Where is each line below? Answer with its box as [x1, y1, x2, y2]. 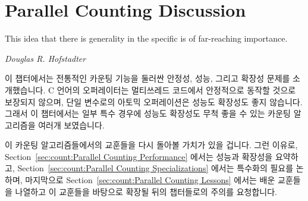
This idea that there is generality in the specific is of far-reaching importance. [5, 32, 288, 45]
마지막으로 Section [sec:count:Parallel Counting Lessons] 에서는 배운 [25, 174, 275, 186]
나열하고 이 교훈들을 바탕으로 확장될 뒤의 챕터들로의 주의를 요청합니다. [15, 185, 278, 197]
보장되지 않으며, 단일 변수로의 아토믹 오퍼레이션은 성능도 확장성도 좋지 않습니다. [5, 95, 303, 108]
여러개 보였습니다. [38, 118, 105, 131]
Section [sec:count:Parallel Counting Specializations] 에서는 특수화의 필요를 [17, 162, 294, 174]
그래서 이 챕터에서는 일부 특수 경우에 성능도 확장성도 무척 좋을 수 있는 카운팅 [5, 107, 291, 120]
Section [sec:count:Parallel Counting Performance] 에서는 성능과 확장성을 [5, 150, 273, 162]
